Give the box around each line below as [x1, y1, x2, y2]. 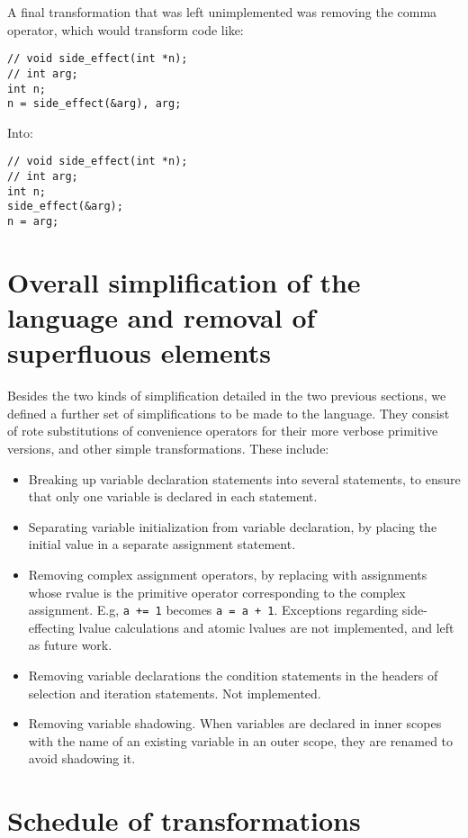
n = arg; [7, 215, 59, 229]
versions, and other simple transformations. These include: [7, 438, 329, 457]
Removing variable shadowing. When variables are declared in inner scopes [28, 714, 442, 733]
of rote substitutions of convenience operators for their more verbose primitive [7, 421, 438, 440]
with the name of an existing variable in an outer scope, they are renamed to [28, 731, 454, 750]
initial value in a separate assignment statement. [28, 535, 296, 554]
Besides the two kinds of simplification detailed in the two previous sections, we [7, 386, 446, 405]
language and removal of [7, 299, 316, 336]
